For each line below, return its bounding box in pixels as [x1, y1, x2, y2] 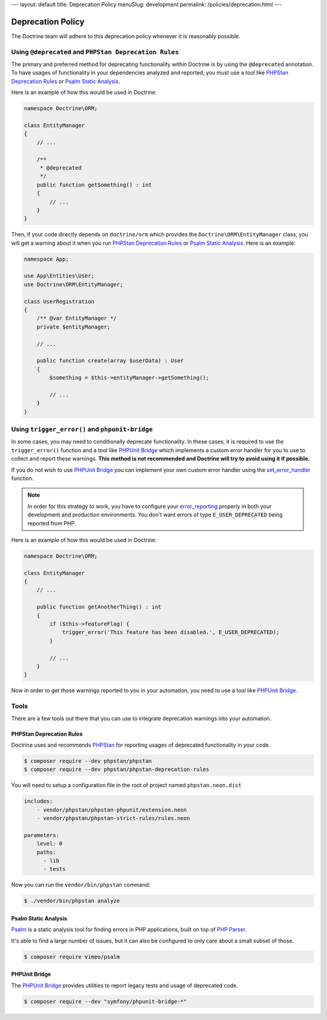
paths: [36, 848, 56, 856]
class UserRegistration [24, 298, 95, 305]
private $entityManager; [36, 323, 111, 330]
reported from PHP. [27, 519, 76, 527]
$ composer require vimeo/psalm [24, 953, 121, 960]
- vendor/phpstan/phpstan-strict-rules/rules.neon [36, 815, 190, 822]
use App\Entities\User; [24, 273, 95, 279]
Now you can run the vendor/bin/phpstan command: [11, 881, 151, 888]
